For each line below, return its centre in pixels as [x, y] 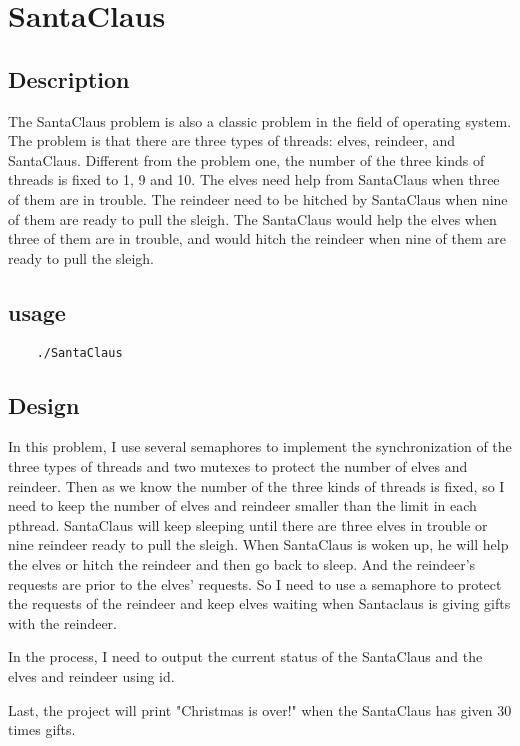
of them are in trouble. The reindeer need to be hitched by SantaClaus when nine [258, 198]
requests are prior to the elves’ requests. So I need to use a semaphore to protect [255, 583]
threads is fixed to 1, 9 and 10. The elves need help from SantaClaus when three [254, 179]
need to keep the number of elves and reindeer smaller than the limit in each [242, 505]
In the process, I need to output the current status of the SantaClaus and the [245, 656]
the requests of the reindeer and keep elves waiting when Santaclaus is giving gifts [259, 603]
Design [44, 404]
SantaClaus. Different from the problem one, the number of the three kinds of [246, 159]
